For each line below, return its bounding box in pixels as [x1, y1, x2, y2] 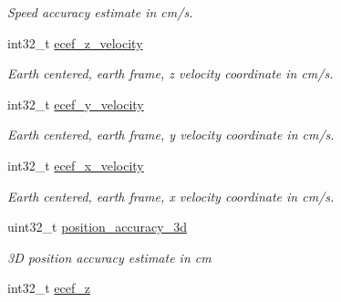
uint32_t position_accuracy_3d [7, 217, 187, 236]
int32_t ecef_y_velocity [7, 94, 144, 113]
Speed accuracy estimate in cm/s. [7, 3, 193, 21]
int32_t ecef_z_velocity [7, 33, 143, 52]
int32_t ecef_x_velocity [7, 155, 144, 174]
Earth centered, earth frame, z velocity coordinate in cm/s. [7, 64, 334, 83]
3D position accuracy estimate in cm [7, 247, 212, 266]
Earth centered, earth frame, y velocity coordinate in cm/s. [7, 125, 335, 144]
